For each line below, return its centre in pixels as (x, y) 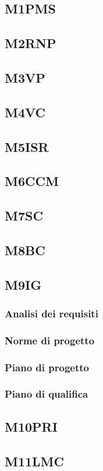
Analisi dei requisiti (51, 313)
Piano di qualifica (47, 394)
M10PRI (31, 426)
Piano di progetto (47, 367)
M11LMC (34, 461)
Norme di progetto (50, 340)
